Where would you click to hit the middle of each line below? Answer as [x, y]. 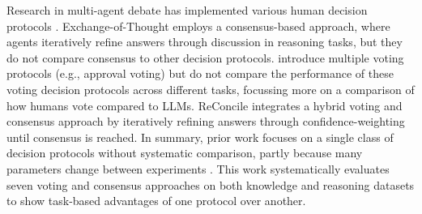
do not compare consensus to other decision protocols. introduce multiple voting [205, 57]
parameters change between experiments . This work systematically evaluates [198, 168]
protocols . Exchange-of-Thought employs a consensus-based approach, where [198, 26]
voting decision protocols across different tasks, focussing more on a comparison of [211, 89]
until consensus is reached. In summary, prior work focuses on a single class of [200, 137]
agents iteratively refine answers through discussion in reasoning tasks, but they [205, 42]
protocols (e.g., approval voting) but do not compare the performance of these [200, 73]
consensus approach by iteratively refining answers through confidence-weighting [206, 121]
